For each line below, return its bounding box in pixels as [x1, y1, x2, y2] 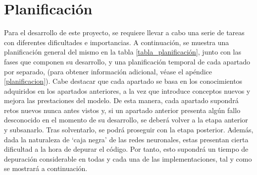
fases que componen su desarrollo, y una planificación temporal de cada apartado [4, 56, 251, 66]
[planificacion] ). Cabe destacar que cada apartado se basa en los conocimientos [4, 76, 243, 86]
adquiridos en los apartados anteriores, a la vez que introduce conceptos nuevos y [4, 85, 251, 96]
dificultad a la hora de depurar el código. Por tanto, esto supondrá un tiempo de [4, 144, 249, 154]
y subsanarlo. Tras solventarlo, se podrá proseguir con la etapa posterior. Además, [4, 124, 254, 135]
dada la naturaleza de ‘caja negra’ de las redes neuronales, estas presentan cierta [4, 134, 249, 144]
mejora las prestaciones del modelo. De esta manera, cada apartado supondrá [4, 95, 239, 106]
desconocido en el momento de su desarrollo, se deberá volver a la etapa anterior [4, 115, 248, 125]
